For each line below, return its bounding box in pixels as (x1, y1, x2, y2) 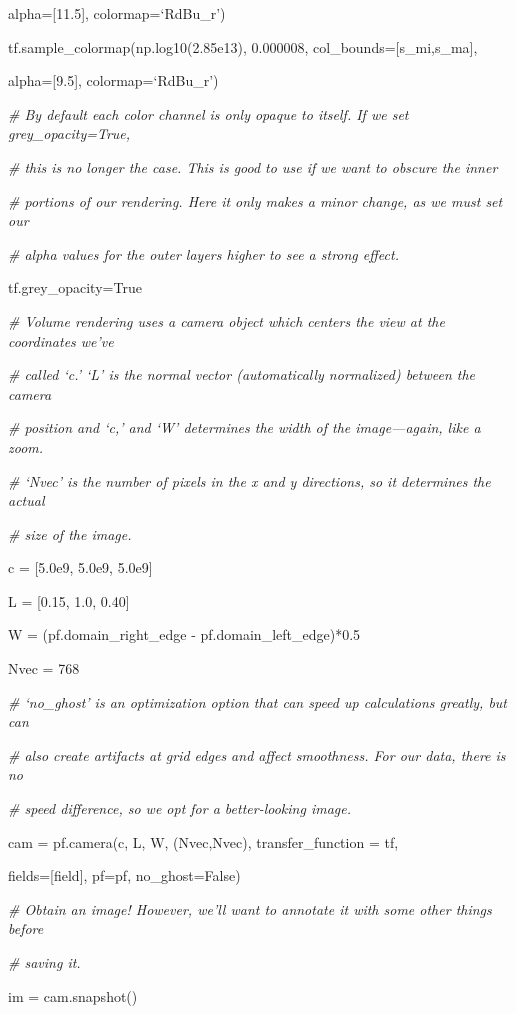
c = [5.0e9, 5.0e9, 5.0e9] (8, 557, 153, 578)
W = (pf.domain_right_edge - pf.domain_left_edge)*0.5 (8, 624, 361, 645)
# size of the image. (8, 523, 132, 544)
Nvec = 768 (8, 658, 80, 679)
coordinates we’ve (8, 330, 114, 351)
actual (8, 490, 45, 511)
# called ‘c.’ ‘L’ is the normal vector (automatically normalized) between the (8, 364, 476, 385)
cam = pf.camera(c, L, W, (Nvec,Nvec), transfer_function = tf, (8, 831, 399, 852)
